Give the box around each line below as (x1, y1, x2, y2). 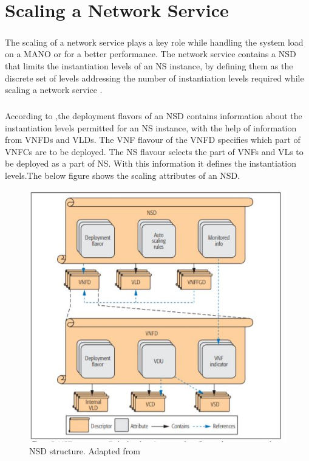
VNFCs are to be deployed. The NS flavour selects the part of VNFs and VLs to (5, 145, 304, 158)
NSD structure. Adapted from (29, 445, 140, 457)
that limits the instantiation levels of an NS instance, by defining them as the (5, 59, 293, 72)
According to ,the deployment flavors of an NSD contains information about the (5, 109, 302, 122)
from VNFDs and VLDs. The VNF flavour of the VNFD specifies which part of (5, 133, 301, 146)
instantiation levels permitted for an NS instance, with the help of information (5, 121, 297, 134)
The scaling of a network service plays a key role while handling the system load (5, 35, 304, 48)
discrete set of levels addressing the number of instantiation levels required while (5, 71, 304, 84)
